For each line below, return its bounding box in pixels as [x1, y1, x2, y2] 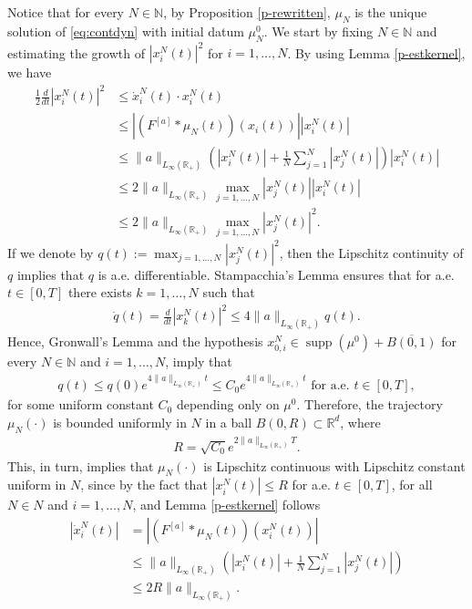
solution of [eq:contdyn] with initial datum [7, 21, 244, 40]
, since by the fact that [80, 475, 208, 494]
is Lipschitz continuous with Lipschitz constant [203, 456, 466, 475]
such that [202, 283, 255, 302]
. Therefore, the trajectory [296, 395, 443, 414]
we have [7, 63, 52, 82]
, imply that [165, 352, 232, 371]
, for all [391, 475, 433, 494]
